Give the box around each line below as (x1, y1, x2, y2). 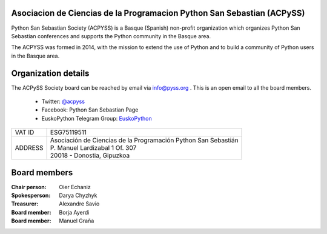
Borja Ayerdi (59, 209, 90, 216)
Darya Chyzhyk (59, 192, 97, 199)
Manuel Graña (59, 217, 94, 224)
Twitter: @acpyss (41, 98, 85, 105)
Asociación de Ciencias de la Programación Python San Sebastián (50, 136, 239, 145)
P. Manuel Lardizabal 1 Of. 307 (50, 144, 137, 152)
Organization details (11, 68, 90, 78)
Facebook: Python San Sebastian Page (41, 106, 139, 113)
